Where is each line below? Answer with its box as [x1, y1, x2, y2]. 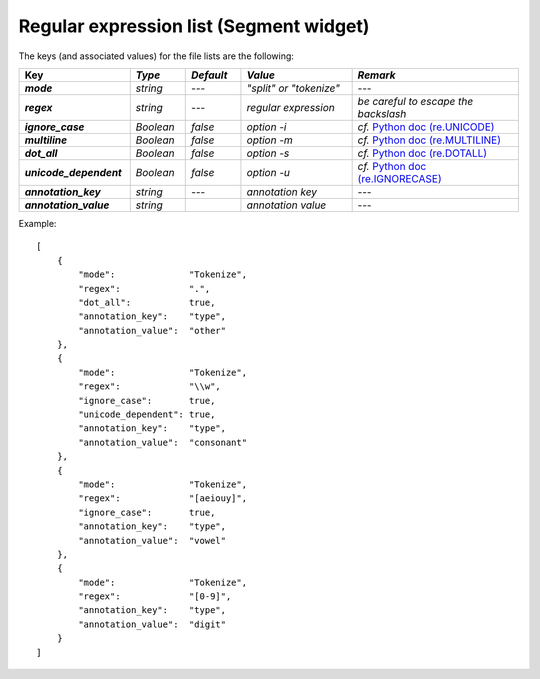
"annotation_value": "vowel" [78, 535, 227, 546]
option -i [246, 120, 287, 134]
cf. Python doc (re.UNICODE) [357, 120, 495, 134]
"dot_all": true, [78, 296, 216, 308]
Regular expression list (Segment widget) [18, 15, 370, 37]
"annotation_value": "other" [78, 325, 227, 336]
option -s [246, 146, 290, 160]
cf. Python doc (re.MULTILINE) [357, 133, 502, 147]
